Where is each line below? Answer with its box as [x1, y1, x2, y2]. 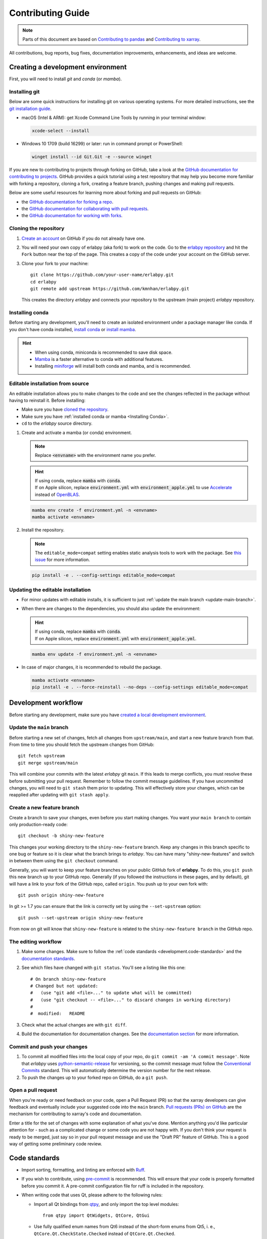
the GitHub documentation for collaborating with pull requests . [21, 206, 149, 212]
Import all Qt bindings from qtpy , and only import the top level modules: [34, 1201, 179, 1207]
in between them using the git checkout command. [9, 858, 119, 864]
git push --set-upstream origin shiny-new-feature [18, 915, 143, 920]
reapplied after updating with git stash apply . [9, 792, 110, 798]
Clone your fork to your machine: [21, 260, 89, 266]
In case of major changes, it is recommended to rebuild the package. [21, 664, 162, 670]
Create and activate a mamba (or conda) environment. [21, 429, 132, 436]
